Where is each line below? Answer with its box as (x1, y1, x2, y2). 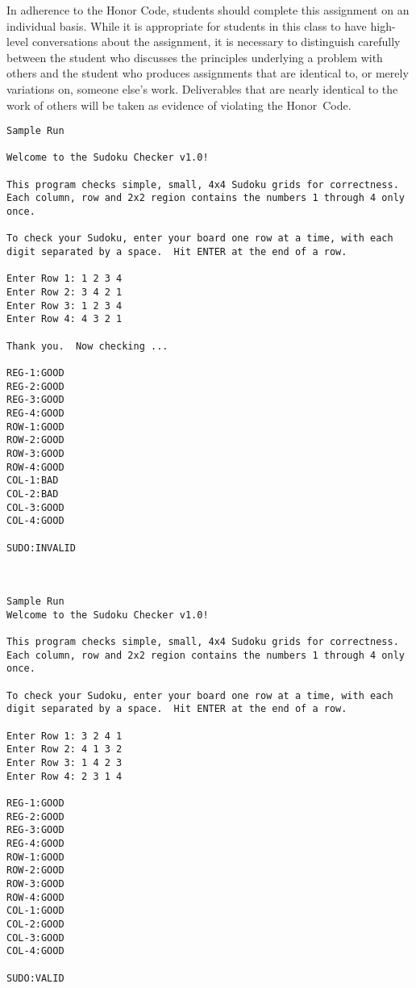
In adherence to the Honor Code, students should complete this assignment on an (6, 2, 410, 18)
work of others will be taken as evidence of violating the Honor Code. (6, 96, 352, 113)
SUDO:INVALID (6, 542, 76, 554)
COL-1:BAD (6, 475, 59, 487)
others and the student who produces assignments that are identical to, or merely (6, 65, 409, 82)
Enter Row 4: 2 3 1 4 (6, 770, 123, 782)
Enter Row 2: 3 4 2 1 (6, 287, 123, 299)
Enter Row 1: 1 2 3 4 (6, 273, 123, 285)
